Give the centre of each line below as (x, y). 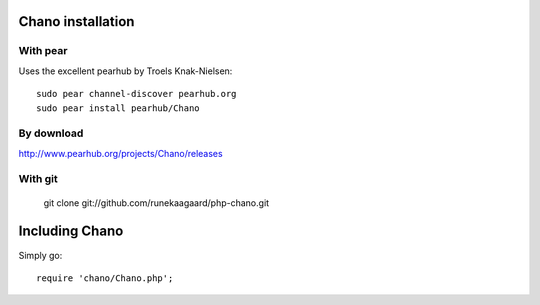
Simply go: (40, 255)
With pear (43, 51)
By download (51, 133)
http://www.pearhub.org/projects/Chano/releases (121, 153)
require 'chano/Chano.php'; (105, 278)
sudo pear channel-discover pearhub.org (136, 94)
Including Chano (71, 231)
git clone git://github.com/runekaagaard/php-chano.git (156, 202)
